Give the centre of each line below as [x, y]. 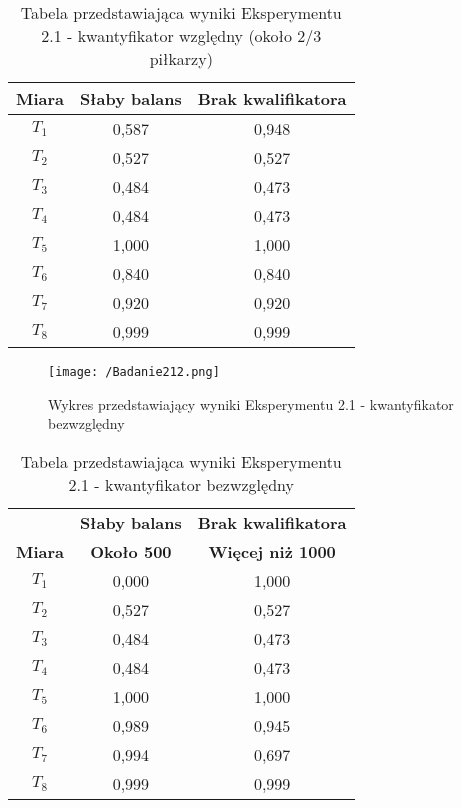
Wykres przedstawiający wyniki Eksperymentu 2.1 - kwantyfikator [251, 403]
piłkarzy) [181, 58]
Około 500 [131, 551]
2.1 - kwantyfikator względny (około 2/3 [181, 35]
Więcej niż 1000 [272, 551]
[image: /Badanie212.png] [134, 372]
